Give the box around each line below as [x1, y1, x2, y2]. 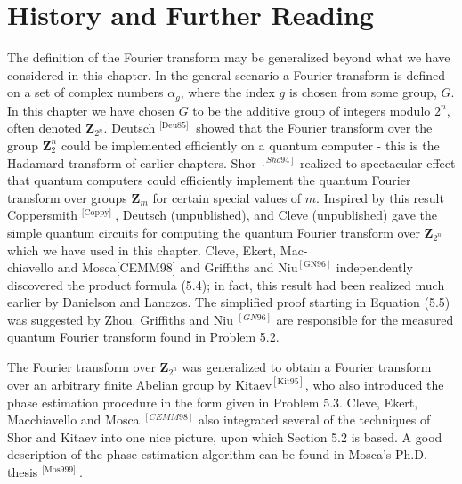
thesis [7, 463, 38, 481]
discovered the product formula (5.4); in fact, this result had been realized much [7, 275, 445, 294]
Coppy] [84, 208, 112, 218]
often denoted [7, 118, 82, 137]
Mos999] [44, 465, 76, 474]
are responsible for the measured [276, 310, 454, 328]
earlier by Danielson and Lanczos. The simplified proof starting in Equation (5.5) [7, 293, 450, 311]
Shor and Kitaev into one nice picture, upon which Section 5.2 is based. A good [7, 427, 442, 446]
